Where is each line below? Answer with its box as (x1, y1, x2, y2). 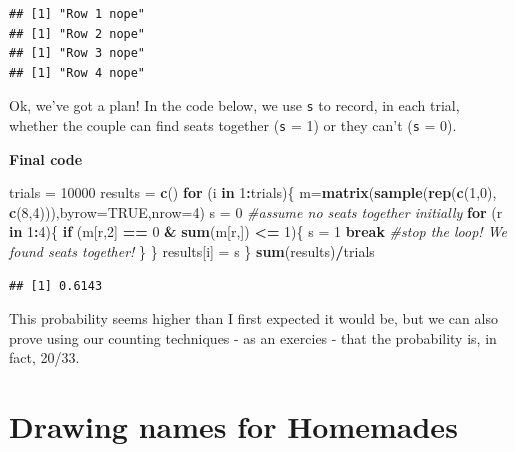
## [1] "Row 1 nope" (9, 7, 146, 21)
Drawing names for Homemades (9, 406, 458, 447)
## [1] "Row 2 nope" (9, 26, 146, 41)
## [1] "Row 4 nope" (9, 65, 146, 80)
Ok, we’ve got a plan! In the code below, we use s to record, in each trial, (9, 95, 460, 116)
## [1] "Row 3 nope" (9, 46, 146, 61)
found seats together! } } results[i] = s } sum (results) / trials (9, 241, 375, 262)
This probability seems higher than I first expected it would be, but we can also (9, 308, 498, 329)
